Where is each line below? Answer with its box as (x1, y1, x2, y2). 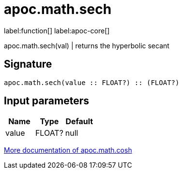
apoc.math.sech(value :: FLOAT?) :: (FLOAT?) (4, 78, 180, 86)
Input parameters (4, 95, 90, 107)
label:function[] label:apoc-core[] (4, 26, 110, 35)
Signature (4, 58, 52, 71)
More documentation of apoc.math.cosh (4, 146, 132, 155)
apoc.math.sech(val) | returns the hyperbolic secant (4, 41, 169, 50)
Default (65, 116, 93, 127)
